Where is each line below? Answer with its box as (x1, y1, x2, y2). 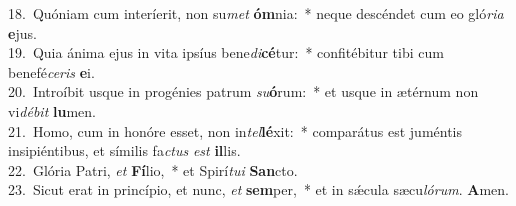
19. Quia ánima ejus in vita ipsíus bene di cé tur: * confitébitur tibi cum (8, 42, 444, 63)
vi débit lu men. (8, 100, 96, 121)
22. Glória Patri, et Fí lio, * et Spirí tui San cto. (8, 159, 298, 180)
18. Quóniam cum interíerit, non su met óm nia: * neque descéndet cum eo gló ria (8, 3, 504, 23)
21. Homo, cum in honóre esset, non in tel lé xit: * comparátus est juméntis (8, 120, 463, 141)
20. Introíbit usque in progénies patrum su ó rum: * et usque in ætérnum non (8, 81, 479, 102)
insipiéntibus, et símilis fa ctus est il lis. (8, 140, 241, 161)
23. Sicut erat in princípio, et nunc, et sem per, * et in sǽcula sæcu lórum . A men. (8, 179, 509, 200)
